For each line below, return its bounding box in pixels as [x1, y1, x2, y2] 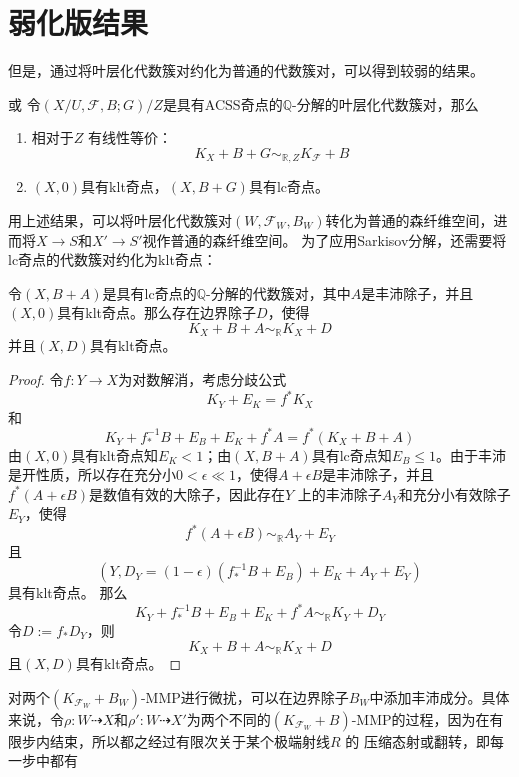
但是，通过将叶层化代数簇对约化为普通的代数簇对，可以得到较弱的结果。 [8, 60, 484, 81]
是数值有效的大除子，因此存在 [88, 483, 285, 504]
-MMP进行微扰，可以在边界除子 [140, 686, 349, 707]
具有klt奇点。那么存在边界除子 [57, 302, 257, 323]
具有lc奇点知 [311, 444, 392, 465]
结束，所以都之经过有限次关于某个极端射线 [49, 730, 330, 751]
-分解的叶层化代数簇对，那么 [292, 93, 479, 114]
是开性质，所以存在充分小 [8, 464, 176, 485]
